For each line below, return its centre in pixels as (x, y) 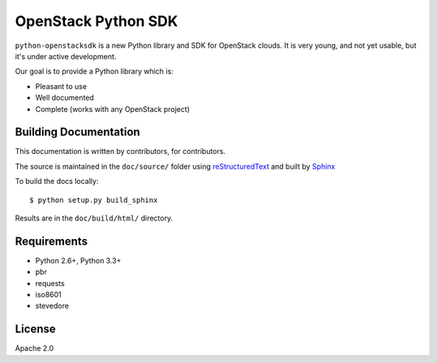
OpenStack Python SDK (97, 21)
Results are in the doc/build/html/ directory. (94, 218)
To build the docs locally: (57, 181)
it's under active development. (66, 56)
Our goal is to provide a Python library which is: (94, 71)
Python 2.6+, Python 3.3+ (78, 260)
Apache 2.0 (34, 348)
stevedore (52, 306)
